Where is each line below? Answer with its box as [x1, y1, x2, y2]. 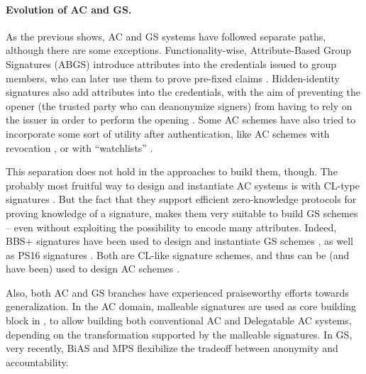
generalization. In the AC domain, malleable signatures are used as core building [6, 299, 356, 314]
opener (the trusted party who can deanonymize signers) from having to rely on [6, 98, 353, 113]
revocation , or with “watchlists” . [6, 140, 153, 155]
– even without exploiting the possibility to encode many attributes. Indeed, [6, 219, 337, 234]
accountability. [6, 354, 69, 369]
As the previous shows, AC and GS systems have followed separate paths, [6, 28, 326, 43]
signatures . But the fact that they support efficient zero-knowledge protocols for [6, 192, 357, 207]
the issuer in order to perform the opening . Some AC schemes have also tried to [6, 112, 356, 127]
